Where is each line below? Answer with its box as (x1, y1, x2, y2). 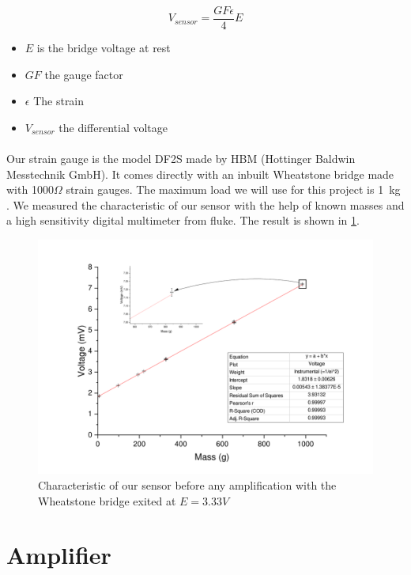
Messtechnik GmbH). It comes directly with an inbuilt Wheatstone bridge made (6, 165, 394, 182)
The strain (33, 93, 85, 109)
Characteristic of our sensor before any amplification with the (38, 477, 337, 494)
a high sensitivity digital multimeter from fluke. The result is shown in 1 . (6, 212, 360, 229)
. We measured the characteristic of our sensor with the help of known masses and (6, 196, 405, 213)
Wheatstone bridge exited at (38, 492, 176, 509)
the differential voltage (58, 119, 168, 135)
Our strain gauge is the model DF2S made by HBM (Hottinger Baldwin (6, 150, 356, 167)
